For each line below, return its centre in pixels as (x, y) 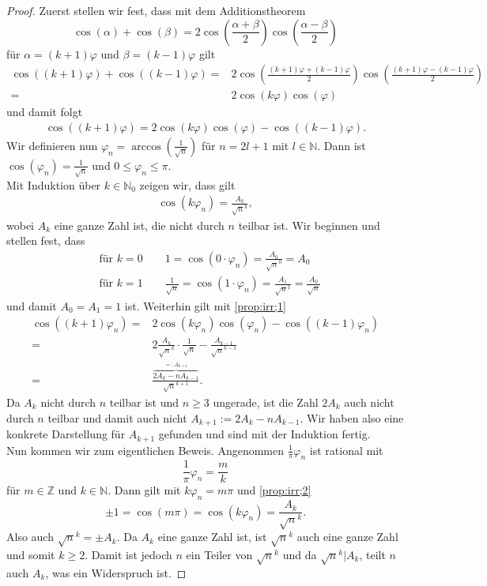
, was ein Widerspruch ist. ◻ (116, 572)
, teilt (372, 554)
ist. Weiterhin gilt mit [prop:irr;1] (205, 305)
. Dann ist (342, 145)
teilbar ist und (144, 402)
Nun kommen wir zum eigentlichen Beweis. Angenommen (145, 450)
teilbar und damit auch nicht (117, 417)
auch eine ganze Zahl (347, 537)
